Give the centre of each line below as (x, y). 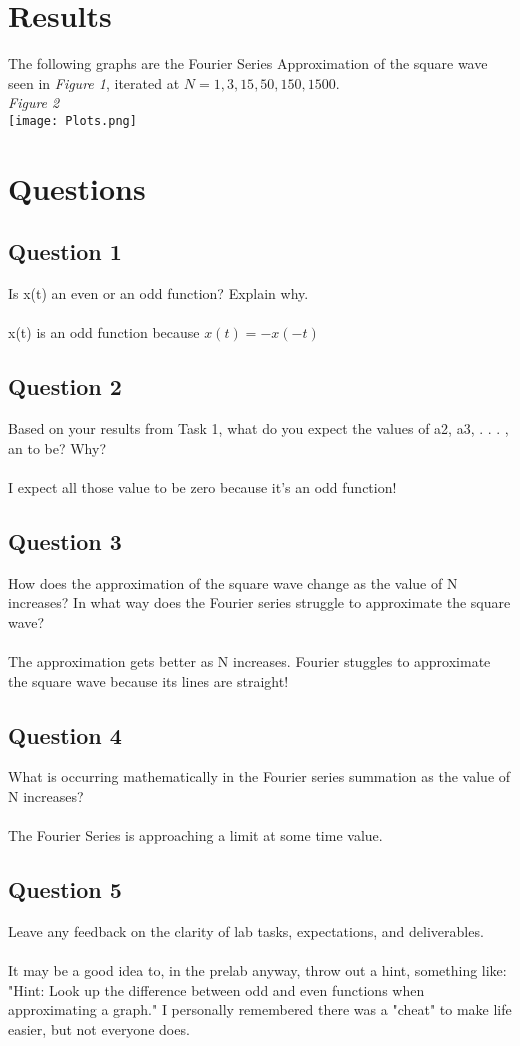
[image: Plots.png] (72, 120)
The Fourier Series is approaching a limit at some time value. (195, 835)
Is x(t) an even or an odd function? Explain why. (158, 293)
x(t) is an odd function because (104, 332)
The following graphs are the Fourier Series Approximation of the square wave (248, 63)
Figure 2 (34, 102)
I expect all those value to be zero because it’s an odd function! (202, 486)
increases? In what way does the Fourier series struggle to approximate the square (259, 602)
